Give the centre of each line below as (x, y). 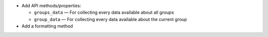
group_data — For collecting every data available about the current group (110, 19)
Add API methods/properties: (51, 6)
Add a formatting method (47, 26)
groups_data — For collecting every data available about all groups (104, 13)
